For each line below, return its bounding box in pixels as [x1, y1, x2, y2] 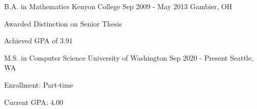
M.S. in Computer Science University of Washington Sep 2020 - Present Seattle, [4, 52, 253, 63]
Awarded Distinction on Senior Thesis [4, 18, 122, 29]
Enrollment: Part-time [4, 79, 73, 90]
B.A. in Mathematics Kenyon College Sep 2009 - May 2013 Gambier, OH [4, 1, 233, 11]
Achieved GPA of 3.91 [4, 35, 73, 46]
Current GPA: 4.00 [4, 96, 63, 107]
